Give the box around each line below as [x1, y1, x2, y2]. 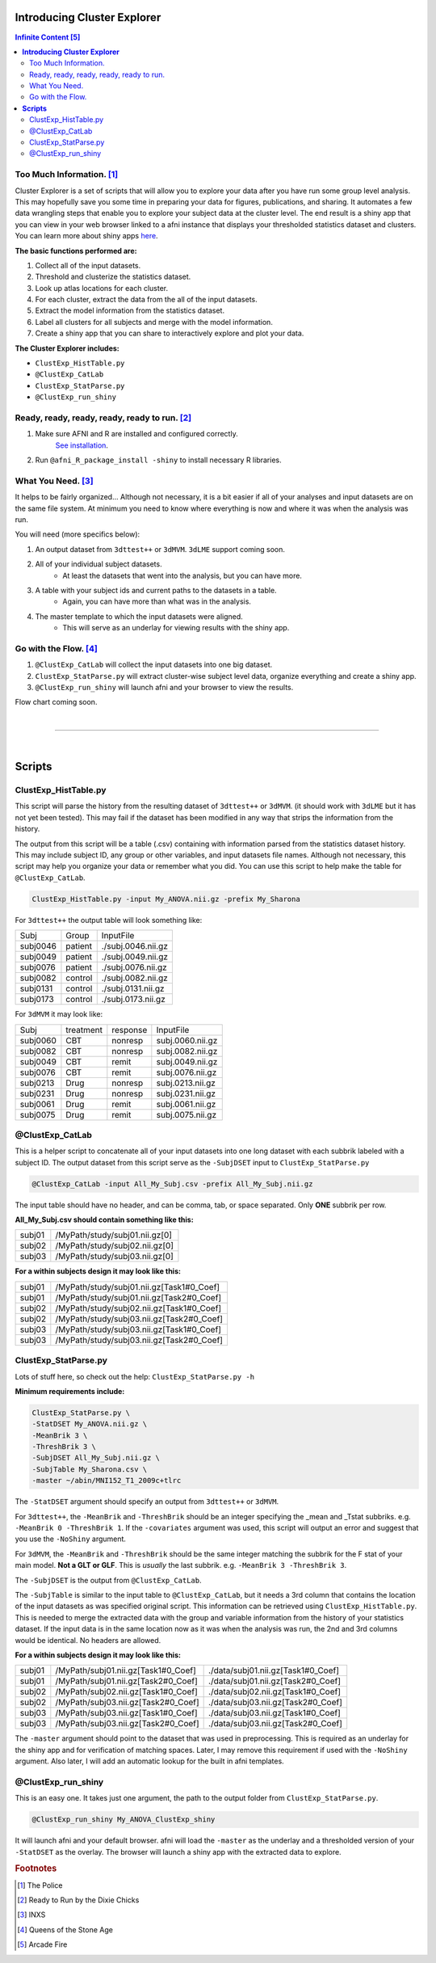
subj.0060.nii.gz [156, 1034, 218, 1046]
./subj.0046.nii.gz [101, 941, 169, 952]
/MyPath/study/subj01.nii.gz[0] [55, 1229, 173, 1241]
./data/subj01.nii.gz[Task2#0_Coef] [208, 1675, 341, 1687]
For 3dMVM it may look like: [15, 1009, 103, 1019]
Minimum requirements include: [15, 1386, 125, 1396]
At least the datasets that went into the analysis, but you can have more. [62, 571, 303, 580]
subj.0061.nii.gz [156, 1098, 216, 1110]
